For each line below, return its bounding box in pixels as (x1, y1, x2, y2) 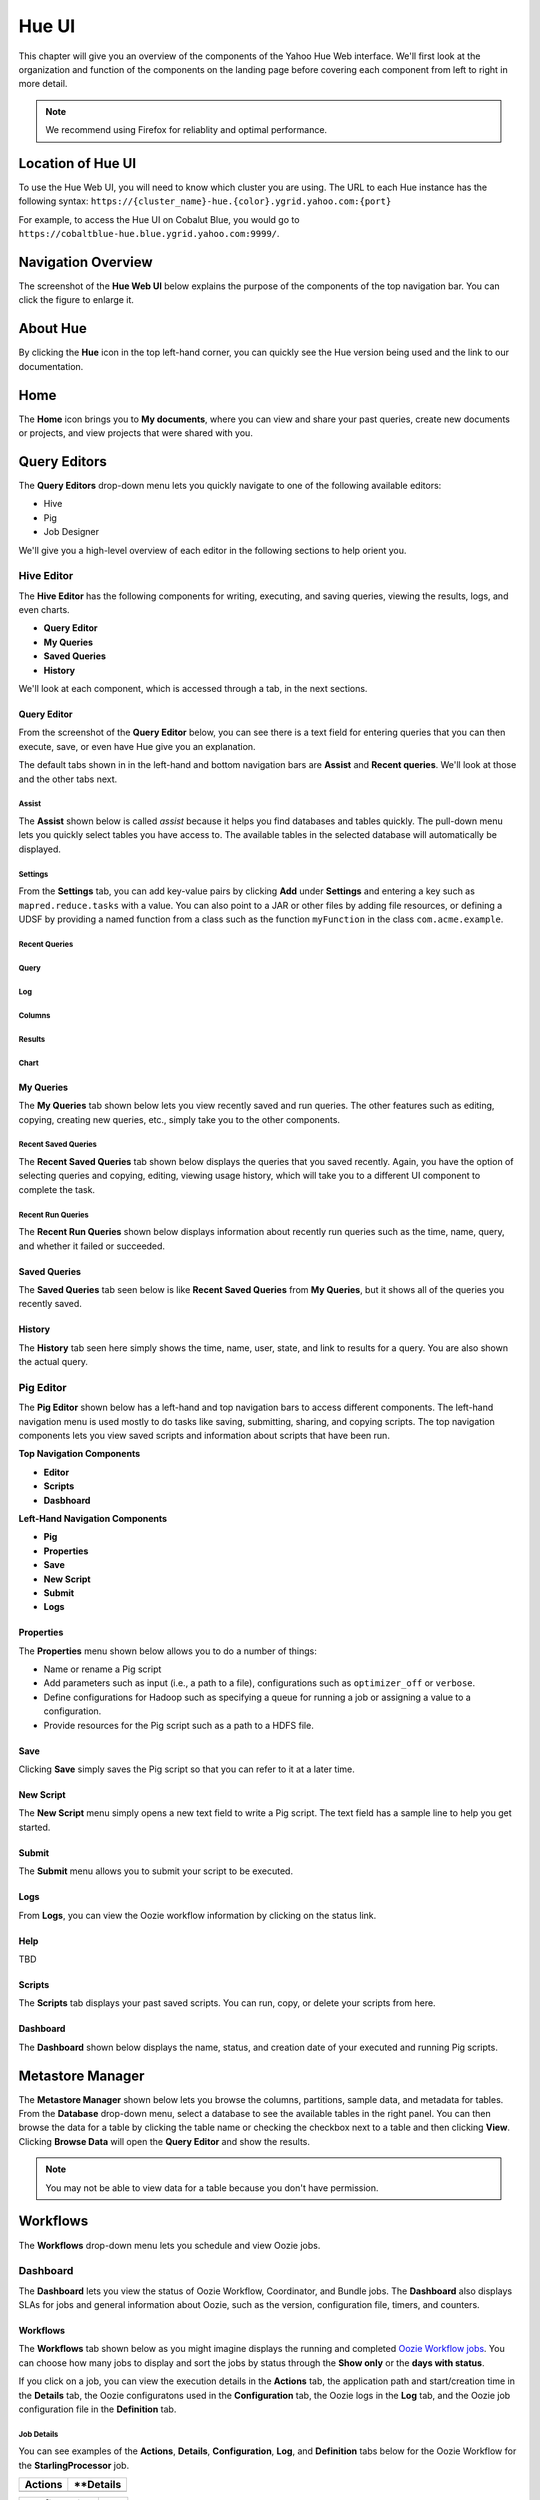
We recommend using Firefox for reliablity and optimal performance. (45, 124, 328, 136)
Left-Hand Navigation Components (18, 1512, 168, 1524)
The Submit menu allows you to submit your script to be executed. (18, 1865, 294, 1877)
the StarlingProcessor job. (18, 2459, 130, 2471)
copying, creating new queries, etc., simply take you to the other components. (18, 1113, 340, 1125)
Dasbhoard (43, 1494, 91, 1506)
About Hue (18, 320, 87, 337)
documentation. (18, 360, 84, 372)
